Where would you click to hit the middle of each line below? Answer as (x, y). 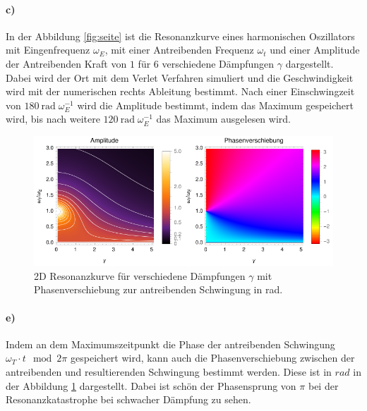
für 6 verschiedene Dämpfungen (206, 63)
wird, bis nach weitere (53, 119)
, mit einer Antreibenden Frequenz (179, 50)
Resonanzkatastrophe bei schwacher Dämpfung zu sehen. (128, 399)
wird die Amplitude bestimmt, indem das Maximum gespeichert (215, 105)
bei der (323, 385)
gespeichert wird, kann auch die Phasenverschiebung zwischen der (213, 358)
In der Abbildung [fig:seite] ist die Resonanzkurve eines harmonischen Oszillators (180, 36)
